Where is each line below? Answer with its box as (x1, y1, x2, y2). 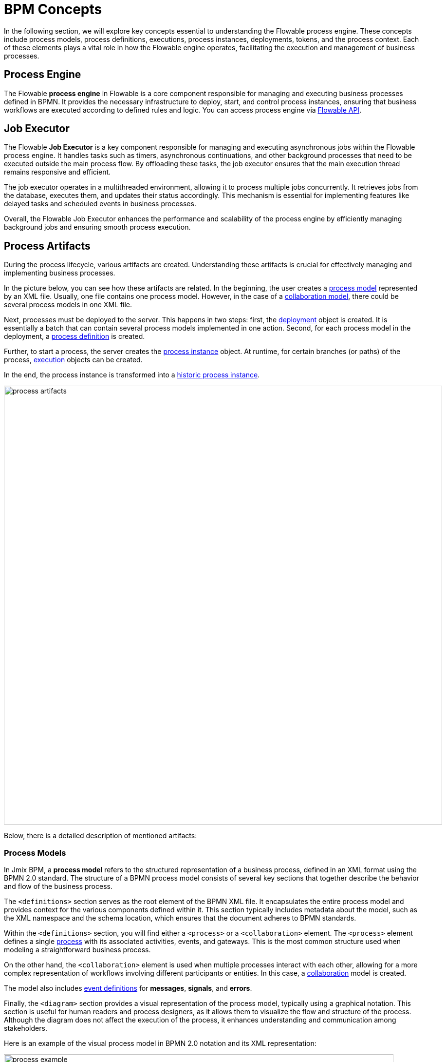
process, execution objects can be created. (4, 355, 143, 364)
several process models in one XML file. (4, 300, 132, 309)
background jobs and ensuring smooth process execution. (4, 223, 191, 232)
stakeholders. (4, 1024, 47, 1033)
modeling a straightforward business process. (4, 945, 151, 954)
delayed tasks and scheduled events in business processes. (4, 199, 196, 208)
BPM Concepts (4, 1, 102, 18)
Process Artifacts (4, 239, 91, 252)
